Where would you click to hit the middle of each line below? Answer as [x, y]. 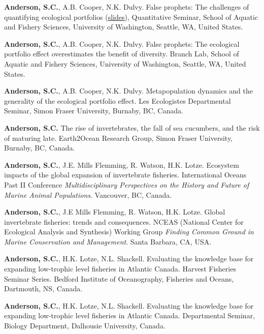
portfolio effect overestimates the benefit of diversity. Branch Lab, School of [122, 54]
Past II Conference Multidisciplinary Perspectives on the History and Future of [127, 184]
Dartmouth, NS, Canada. [43, 289]
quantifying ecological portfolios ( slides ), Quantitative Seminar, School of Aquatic [131, 17]
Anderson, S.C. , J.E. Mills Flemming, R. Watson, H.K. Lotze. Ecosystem [122, 164]
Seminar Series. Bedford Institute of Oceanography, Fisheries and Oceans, [119, 278]
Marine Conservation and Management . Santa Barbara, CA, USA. [108, 241]
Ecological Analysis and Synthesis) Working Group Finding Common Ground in [129, 232]
